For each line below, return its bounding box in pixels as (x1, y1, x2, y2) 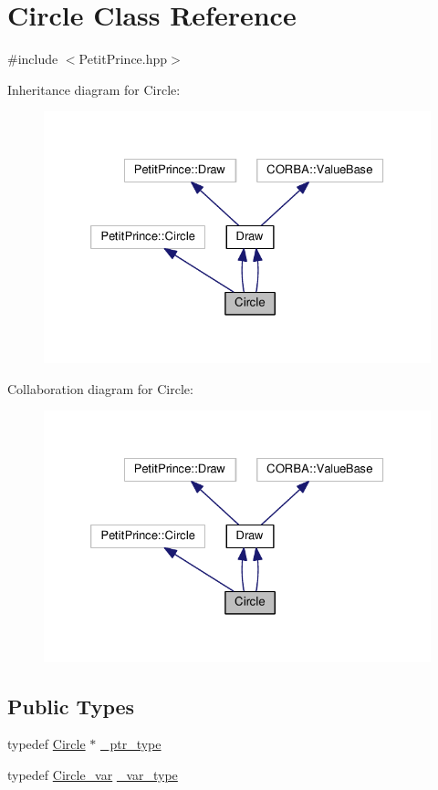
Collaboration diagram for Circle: (7, 379, 193, 398)
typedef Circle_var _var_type (7, 765, 178, 785)
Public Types (7, 691, 135, 720)
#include (7, 49, 58, 68)
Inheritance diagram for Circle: (7, 79, 181, 99)
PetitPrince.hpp (78, 49, 168, 68)
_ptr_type (99, 734, 162, 754)
